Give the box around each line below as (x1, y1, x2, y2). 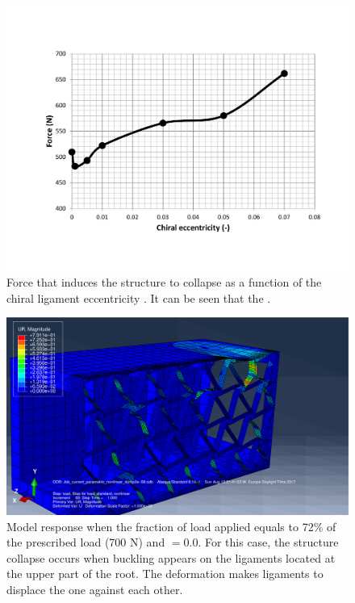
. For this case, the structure (198, 534, 339, 551)
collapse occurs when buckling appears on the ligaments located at (6, 549, 336, 566)
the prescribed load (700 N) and (6, 534, 165, 551)
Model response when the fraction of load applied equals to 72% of (6, 517, 336, 534)
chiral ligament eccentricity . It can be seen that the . (6, 289, 271, 306)
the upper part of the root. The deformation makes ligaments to (6, 565, 324, 582)
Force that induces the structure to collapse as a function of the (6, 274, 322, 291)
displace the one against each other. (6, 580, 183, 597)
